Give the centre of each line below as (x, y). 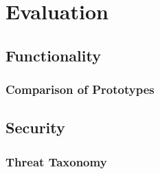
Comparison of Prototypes (80, 89)
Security (35, 127)
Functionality (53, 55)
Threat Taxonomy (56, 161)
